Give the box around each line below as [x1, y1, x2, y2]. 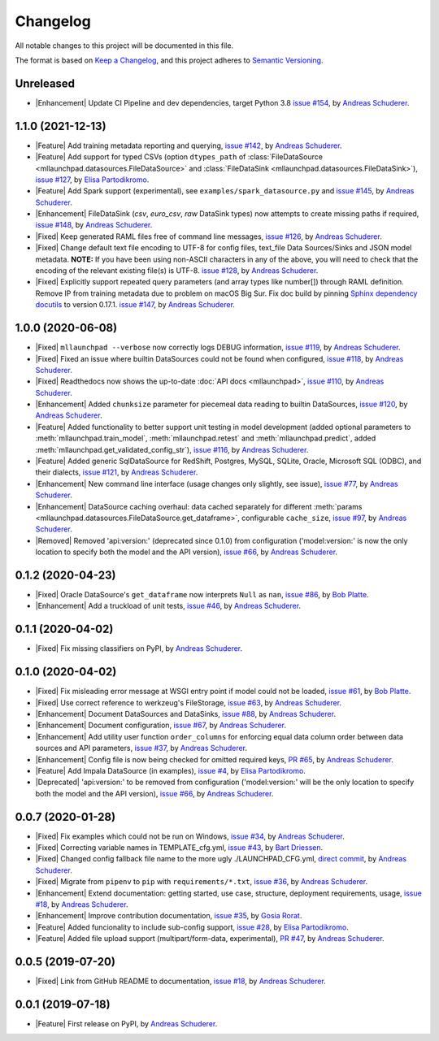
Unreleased [15, 76, 76, 90]
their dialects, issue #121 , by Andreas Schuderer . [35, 467, 198, 477]
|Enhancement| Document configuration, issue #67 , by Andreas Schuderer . [35, 720, 286, 731]
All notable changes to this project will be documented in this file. [15, 41, 234, 50]
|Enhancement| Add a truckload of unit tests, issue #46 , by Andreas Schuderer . [35, 601, 301, 611]
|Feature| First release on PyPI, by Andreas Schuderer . [35, 1019, 218, 1029]
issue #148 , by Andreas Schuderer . [35, 220, 153, 230]
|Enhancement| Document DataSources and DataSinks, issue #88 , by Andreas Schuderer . [35, 709, 337, 719]
